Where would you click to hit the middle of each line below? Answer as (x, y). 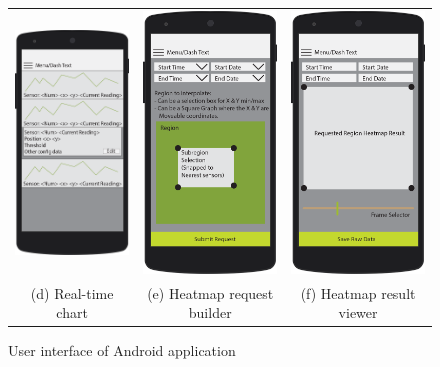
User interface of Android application (122, 350)
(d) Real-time (72, 292)
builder (210, 312)
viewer (358, 312)
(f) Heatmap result (358, 292)
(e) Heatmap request (210, 292)
